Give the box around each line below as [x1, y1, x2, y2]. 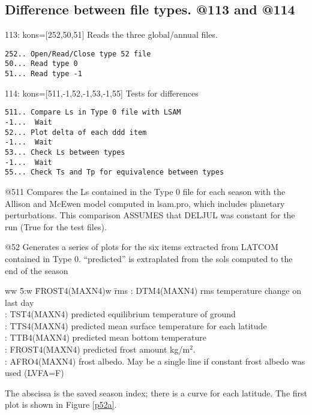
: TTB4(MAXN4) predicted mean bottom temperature [5, 331, 206, 344]
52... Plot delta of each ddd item [5, 128, 147, 137]
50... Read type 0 [5, 59, 78, 68]
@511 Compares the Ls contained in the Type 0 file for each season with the [5, 185, 286, 197]
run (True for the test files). [5, 220, 107, 233]
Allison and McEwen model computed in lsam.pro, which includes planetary [5, 197, 285, 209]
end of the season [5, 264, 68, 276]
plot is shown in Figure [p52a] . [5, 398, 117, 411]
